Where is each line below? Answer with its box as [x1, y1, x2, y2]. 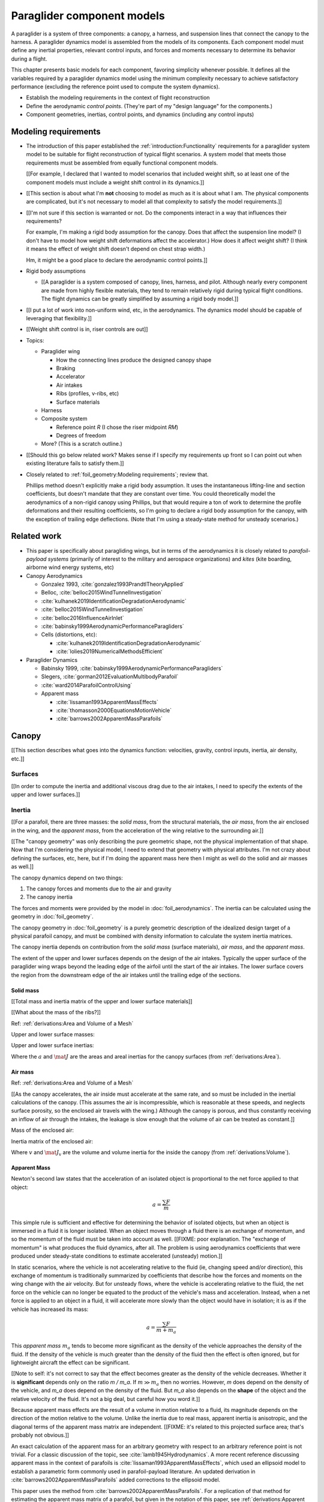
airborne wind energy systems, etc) [26, 564, 114, 571]
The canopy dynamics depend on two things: [11, 874, 123, 881]
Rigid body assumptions [26, 267, 86, 275]
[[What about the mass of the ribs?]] [11, 1009, 101, 1016]
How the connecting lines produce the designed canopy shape [56, 356, 212, 363]
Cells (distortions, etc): [41, 631, 97, 638]
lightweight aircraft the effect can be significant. [11, 1359, 130, 1366]
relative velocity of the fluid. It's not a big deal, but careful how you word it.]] [11, 1395, 200, 1402]
